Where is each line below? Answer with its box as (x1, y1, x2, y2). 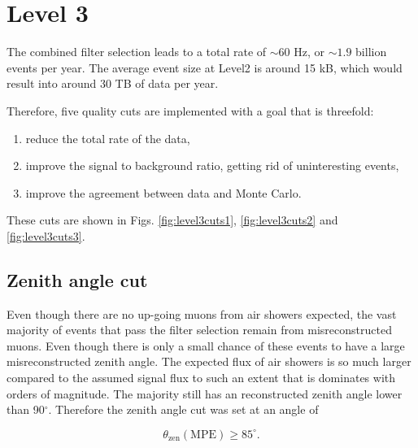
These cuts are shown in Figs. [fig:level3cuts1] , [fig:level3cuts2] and (7, 211, 338, 228)
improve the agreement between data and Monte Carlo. (25, 184, 302, 201)
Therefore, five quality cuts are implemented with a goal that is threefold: (7, 102, 374, 119)
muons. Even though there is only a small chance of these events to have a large (7, 337, 405, 354)
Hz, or (294, 43, 324, 60)
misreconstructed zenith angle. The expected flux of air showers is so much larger (7, 353, 411, 370)
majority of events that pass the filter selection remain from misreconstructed (7, 321, 392, 338)
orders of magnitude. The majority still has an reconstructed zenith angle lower (7, 385, 403, 402)
